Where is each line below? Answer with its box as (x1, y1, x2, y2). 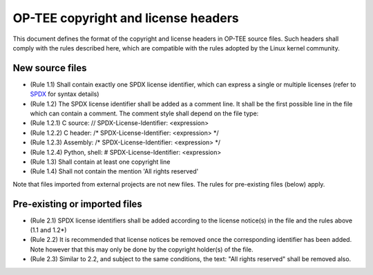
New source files (12, 62, 87, 74)
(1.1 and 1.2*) (30, 226, 67, 234)
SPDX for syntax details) (30, 90, 99, 98)
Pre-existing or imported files (12, 198, 143, 210)
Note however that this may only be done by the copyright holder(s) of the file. (30, 245, 254, 254)
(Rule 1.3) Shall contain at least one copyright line (30, 158, 171, 166)
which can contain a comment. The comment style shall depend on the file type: (30, 109, 259, 117)
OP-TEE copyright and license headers (12, 10, 239, 26)
